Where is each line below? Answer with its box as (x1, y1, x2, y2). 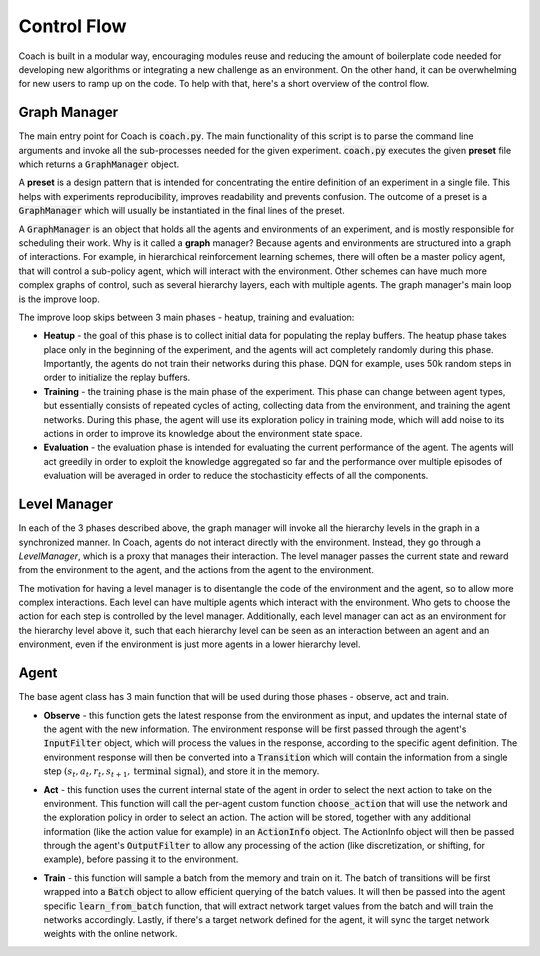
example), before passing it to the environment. (43, 853, 239, 865)
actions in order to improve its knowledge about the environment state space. (43, 428, 363, 440)
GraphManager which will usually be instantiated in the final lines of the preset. (18, 205, 345, 217)
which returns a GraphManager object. (18, 158, 180, 170)
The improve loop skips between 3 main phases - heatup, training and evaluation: (18, 311, 355, 323)
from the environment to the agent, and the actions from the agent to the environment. (18, 564, 375, 576)
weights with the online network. (43, 928, 178, 940)
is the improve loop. (18, 293, 100, 305)
